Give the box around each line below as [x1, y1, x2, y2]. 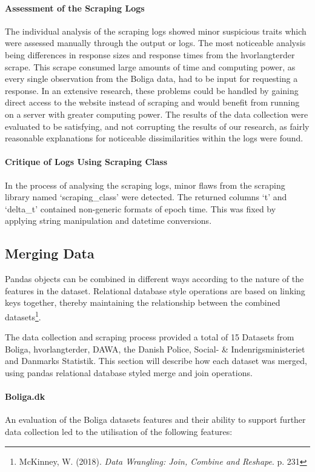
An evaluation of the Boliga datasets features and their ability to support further [5, 413, 306, 426]
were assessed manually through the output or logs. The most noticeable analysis [5, 36, 306, 49]
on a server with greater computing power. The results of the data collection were [5, 107, 308, 120]
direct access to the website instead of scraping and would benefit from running [5, 96, 300, 109]
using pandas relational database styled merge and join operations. [5, 366, 253, 379]
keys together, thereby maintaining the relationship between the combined [5, 296, 280, 309]
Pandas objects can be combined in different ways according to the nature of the [5, 272, 304, 285]
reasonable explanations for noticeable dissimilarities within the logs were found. [5, 132, 303, 144]
